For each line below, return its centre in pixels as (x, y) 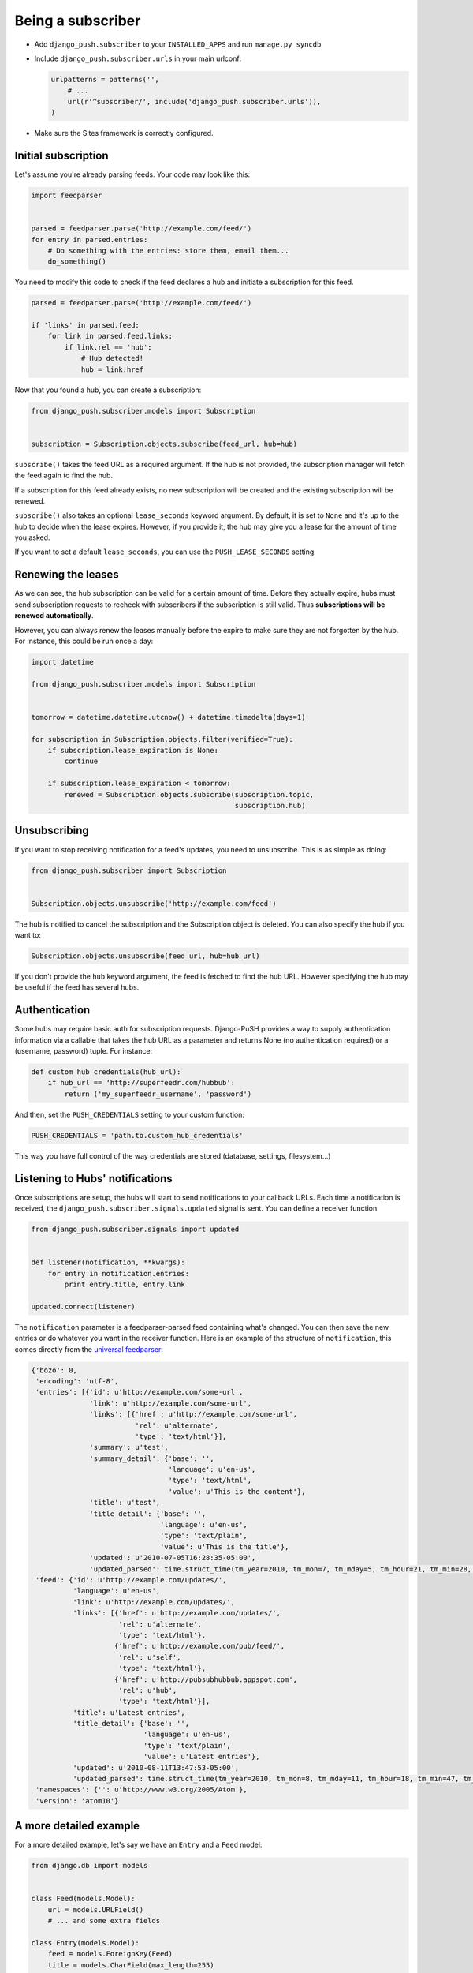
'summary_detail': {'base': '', (152, 1458)
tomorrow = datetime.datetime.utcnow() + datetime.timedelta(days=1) (168, 717)
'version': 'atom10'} (77, 1801)
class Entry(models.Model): (85, 1943)
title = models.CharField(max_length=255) (131, 1965)
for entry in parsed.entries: (89, 240)
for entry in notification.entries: (118, 1273)
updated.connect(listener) (83, 1307)
